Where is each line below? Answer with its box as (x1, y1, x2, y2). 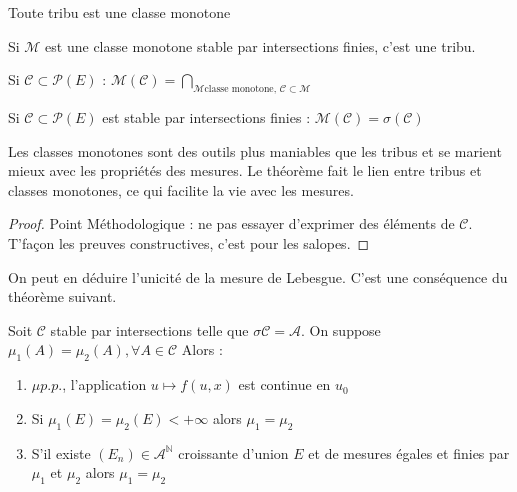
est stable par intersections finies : (102, 106, 311, 127)
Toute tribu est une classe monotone (8, 2, 231, 22)
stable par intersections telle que (50, 319, 249, 340)
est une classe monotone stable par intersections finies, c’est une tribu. (45, 35, 476, 56)
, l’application (62, 374, 147, 395)
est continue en (238, 374, 331, 395)
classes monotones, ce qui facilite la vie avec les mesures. (8, 179, 354, 200)
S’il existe (31, 442, 91, 463)
